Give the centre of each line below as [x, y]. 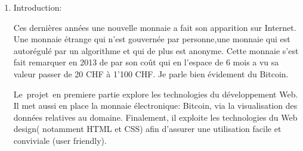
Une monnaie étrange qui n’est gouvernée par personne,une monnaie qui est [152, 39]
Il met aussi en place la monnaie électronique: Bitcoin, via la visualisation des [155, 106]
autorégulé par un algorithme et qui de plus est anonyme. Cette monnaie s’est [156, 50]
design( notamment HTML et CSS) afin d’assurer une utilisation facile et [147, 129]
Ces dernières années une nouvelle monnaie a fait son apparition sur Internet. [155, 27]
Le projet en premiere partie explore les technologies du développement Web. [156, 94]
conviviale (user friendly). [60, 140]
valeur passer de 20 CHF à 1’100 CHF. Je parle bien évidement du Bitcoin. [151, 73]
